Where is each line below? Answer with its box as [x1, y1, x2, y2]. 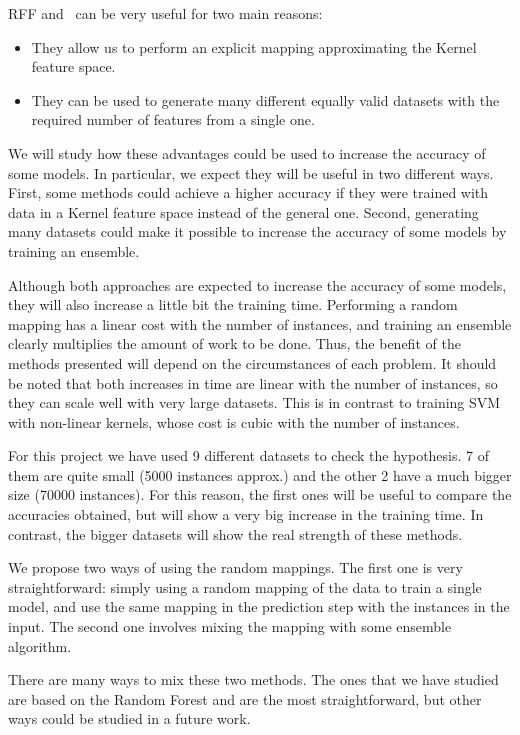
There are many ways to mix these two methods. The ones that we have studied [8, 669, 499, 690]
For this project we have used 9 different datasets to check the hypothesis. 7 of [8, 445, 489, 466]
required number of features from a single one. [31, 109, 315, 130]
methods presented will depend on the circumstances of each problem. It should [8, 352, 497, 373]
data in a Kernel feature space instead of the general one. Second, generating [8, 201, 479, 222]
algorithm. [8, 635, 72, 656]
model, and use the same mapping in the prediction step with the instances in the [8, 596, 510, 617]
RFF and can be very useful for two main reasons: [8, 3, 323, 23]
